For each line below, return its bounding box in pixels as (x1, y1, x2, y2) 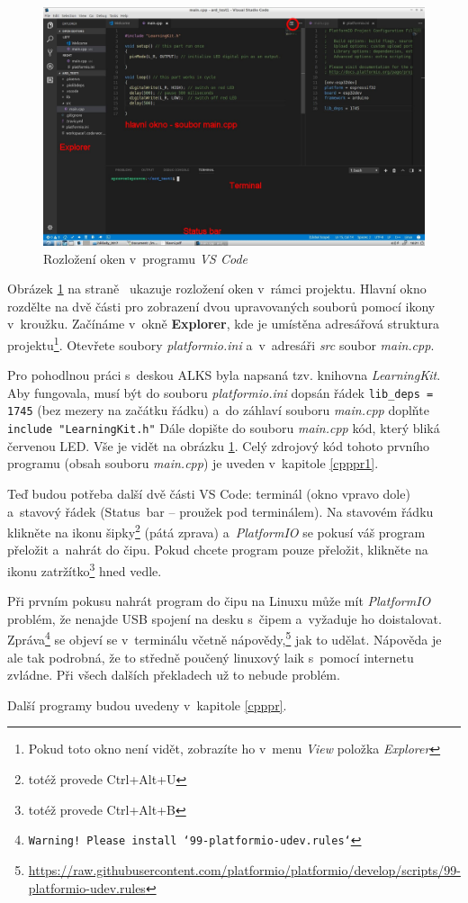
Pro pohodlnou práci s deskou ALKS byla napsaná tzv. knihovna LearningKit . (7, 366, 441, 384)
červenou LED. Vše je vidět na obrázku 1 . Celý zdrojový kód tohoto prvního (7, 436, 430, 455)
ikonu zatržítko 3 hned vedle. (7, 559, 162, 580)
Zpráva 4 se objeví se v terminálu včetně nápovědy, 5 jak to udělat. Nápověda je (7, 628, 442, 649)
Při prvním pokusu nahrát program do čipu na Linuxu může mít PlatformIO (7, 591, 431, 610)
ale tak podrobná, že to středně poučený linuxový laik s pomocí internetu (7, 647, 414, 666)
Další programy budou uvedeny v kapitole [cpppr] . (7, 695, 287, 714)
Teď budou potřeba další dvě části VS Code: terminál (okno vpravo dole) (7, 483, 410, 502)
